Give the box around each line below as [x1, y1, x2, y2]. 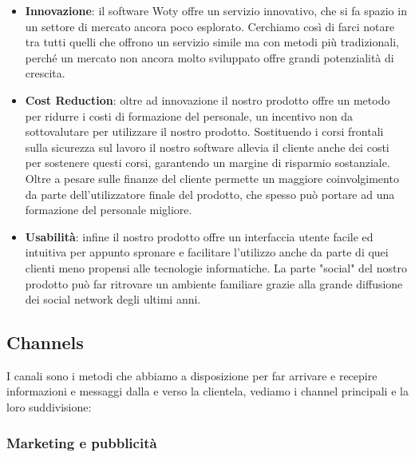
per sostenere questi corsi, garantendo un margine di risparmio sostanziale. [25, 154, 390, 171]
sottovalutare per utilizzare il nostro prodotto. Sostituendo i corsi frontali [25, 123, 384, 140]
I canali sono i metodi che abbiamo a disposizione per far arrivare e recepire [6, 367, 377, 383]
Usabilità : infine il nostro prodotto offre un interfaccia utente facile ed [25, 228, 373, 244]
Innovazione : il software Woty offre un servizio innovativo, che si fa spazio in [25, 2, 407, 18]
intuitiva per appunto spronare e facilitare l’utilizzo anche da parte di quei [25, 244, 389, 260]
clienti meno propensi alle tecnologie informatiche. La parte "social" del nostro [25, 259, 407, 276]
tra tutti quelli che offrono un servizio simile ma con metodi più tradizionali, [25, 34, 399, 50]
